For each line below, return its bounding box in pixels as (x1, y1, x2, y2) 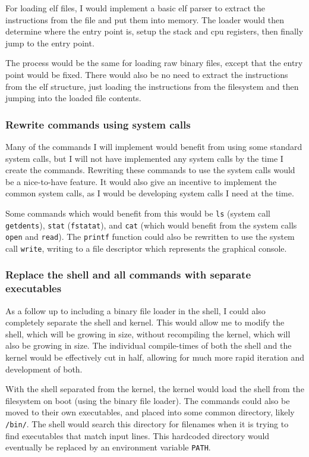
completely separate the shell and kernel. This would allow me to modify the (5, 316, 285, 328)
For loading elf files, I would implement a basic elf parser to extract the (5, 2, 265, 14)
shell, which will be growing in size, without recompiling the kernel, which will (5, 327, 291, 340)
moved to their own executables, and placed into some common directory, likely (5, 406, 295, 418)
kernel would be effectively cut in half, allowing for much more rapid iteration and (5, 351, 305, 364)
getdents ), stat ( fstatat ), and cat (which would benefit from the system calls (5, 218, 297, 231)
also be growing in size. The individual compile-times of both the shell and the (5, 339, 292, 352)
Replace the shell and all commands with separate (5, 267, 251, 282)
